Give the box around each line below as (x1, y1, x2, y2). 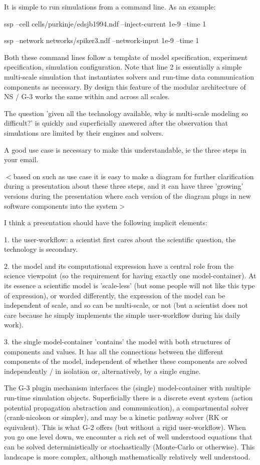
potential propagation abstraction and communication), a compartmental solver (4, 402, 249, 412)
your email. (4, 154, 39, 165)
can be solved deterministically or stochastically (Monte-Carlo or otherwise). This (4, 441, 255, 451)
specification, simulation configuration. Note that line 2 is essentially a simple (4, 62, 242, 72)
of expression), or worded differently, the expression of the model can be (4, 290, 225, 300)
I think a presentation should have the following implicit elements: (4, 217, 207, 228)
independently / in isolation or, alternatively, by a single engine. (4, 365, 201, 376)
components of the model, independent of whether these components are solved (4, 356, 247, 366)
